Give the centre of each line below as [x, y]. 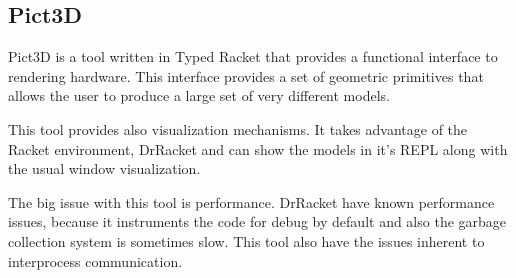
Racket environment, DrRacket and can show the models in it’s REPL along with [258, 148]
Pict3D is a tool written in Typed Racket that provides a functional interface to [253, 56]
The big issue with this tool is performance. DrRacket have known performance [251, 201]
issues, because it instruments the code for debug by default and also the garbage [257, 221]
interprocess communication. [95, 260]
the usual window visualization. [104, 168]
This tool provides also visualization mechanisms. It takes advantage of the [238, 128]
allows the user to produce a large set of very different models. [199, 95]
